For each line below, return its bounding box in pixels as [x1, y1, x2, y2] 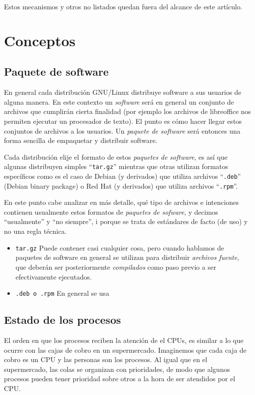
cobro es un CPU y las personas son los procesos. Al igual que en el [4, 354, 207, 365]
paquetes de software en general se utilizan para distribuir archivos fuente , [15, 252, 239, 262]
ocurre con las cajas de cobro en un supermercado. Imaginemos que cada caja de [4, 344, 247, 355]
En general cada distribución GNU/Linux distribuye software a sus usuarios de [4, 87, 242, 97]
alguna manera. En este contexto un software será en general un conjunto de [4, 96, 234, 107]
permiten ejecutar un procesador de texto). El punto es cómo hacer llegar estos [4, 115, 242, 126]
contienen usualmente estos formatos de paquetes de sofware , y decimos [4, 206, 218, 217]
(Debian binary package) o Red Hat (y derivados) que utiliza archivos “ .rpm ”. [4, 180, 238, 191]
